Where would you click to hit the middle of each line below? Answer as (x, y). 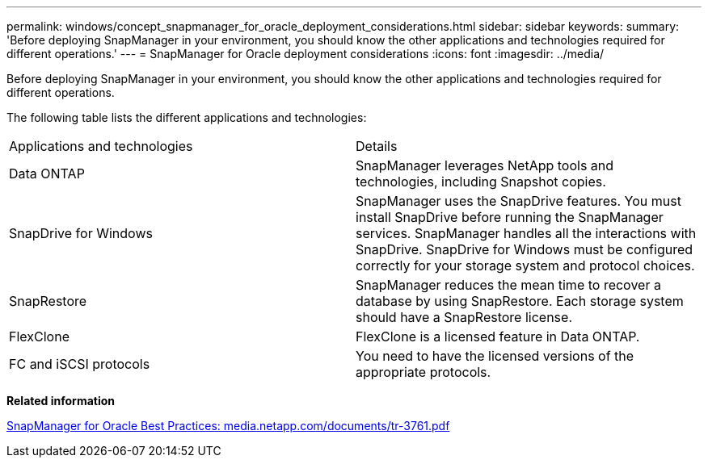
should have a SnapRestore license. (464, 317)
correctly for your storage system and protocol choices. (525, 265)
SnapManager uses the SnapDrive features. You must (518, 201)
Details (377, 146)
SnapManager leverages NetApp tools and (485, 165)
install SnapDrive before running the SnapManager (510, 217)
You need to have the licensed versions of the (495, 356)
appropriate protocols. (424, 372)
